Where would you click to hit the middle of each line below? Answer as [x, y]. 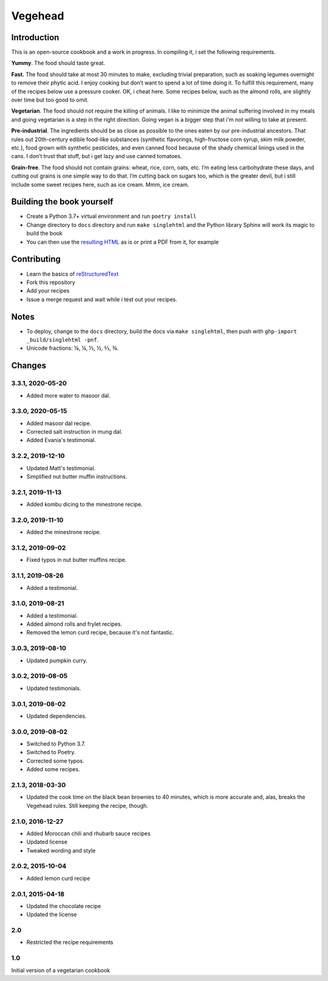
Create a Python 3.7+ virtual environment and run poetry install [111, 217]
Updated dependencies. [57, 716]
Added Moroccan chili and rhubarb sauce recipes [89, 833]
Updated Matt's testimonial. [61, 468]
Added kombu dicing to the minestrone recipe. [84, 504]
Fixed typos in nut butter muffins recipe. [77, 560]
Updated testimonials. [54, 688]
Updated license [47, 842]
